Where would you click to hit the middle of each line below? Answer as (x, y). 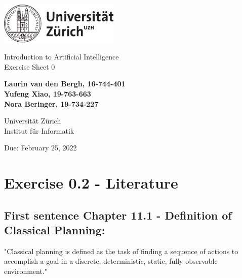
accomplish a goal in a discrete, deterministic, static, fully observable (111, 261)
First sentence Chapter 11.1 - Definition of (118, 215)
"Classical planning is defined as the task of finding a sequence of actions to (121, 251)
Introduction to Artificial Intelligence (62, 57)
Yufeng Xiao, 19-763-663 (48, 93)
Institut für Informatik (39, 130)
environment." (26, 271)
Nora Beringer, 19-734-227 (51, 103)
